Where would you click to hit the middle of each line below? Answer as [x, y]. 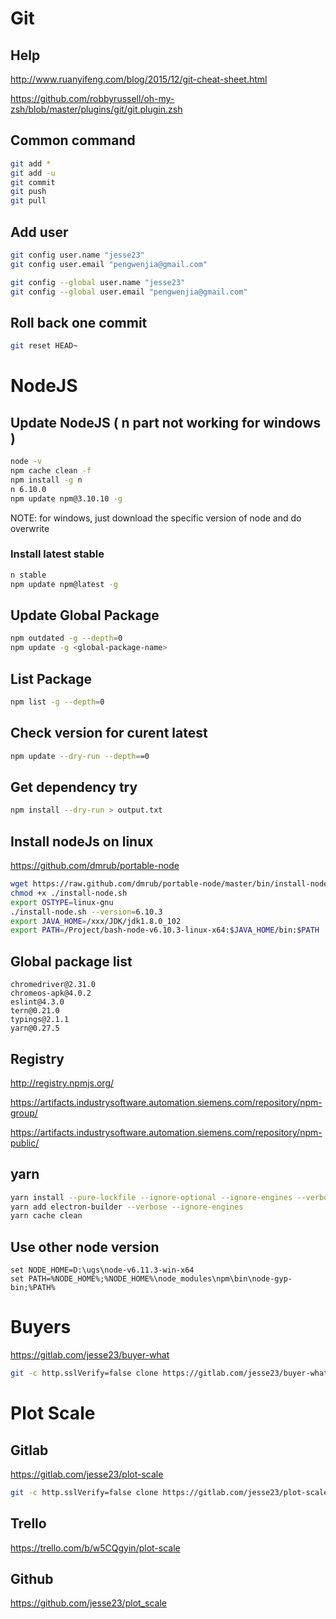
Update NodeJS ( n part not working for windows [166, 422]
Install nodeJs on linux [82, 841]
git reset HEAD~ [44, 346]
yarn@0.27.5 [35, 1028]
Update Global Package [85, 615]
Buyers [41, 1327]
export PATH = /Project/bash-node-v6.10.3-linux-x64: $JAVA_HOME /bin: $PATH [165, 930]
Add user [39, 232]
